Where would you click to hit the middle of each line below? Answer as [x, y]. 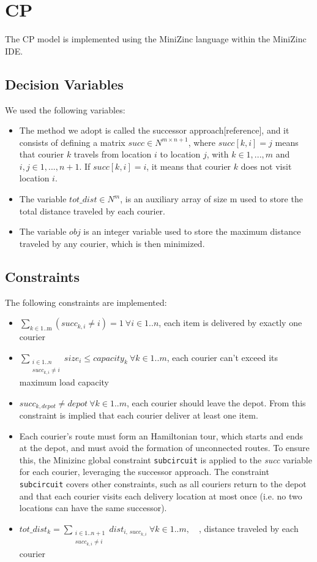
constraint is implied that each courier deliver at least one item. [139, 415]
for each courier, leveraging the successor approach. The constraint [144, 472]
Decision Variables [64, 84]
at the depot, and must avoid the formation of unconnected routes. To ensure [164, 448]
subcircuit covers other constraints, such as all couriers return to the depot [163, 483]
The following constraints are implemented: [86, 302]
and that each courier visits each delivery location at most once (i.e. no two [161, 496]
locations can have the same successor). [93, 508]
